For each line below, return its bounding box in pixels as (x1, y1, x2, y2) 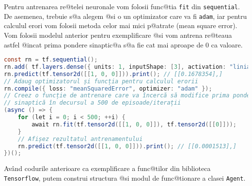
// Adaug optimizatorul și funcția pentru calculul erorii (4, 77, 198, 85)
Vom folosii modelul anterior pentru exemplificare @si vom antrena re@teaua (4, 30, 232, 40)
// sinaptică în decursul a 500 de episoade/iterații (4, 99, 181, 107)
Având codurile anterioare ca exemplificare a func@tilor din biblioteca (4, 163, 211, 173)
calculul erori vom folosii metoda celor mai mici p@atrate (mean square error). (4, 20, 237, 31)
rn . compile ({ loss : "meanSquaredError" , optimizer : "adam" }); (4, 85, 212, 92)
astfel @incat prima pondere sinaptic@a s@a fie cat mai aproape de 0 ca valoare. (4, 39, 243, 49)
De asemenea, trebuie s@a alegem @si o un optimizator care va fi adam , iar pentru (4, 11, 247, 21)
